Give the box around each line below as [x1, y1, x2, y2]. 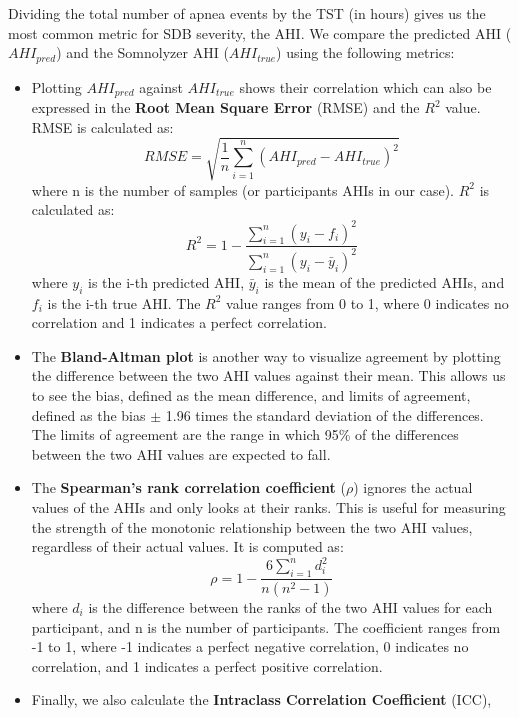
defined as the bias [31, 404, 146, 425]
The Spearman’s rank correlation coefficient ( [31, 477, 346, 498]
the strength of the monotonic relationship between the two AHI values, [31, 516, 473, 537]
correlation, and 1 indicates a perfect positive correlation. [31, 655, 383, 676]
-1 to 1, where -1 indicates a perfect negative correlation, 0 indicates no [31, 636, 469, 657]
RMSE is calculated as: [31, 116, 174, 137]
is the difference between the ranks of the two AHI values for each [88, 596, 493, 617]
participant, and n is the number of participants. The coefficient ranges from [31, 616, 501, 637]
